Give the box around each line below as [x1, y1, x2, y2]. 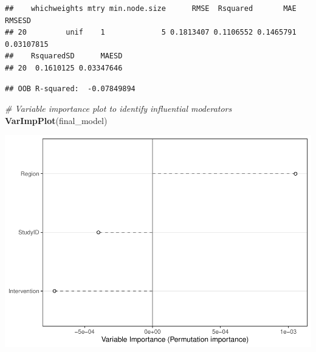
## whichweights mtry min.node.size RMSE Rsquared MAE [5, 4, 297, 13]
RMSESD [5, 16, 31, 25]
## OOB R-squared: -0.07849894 [5, 84, 136, 93]
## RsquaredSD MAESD [5, 52, 123, 61]
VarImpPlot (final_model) [5, 114, 108, 126]
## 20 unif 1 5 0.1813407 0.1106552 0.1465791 [5, 28, 297, 37]
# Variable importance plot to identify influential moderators [5, 102, 232, 115]
